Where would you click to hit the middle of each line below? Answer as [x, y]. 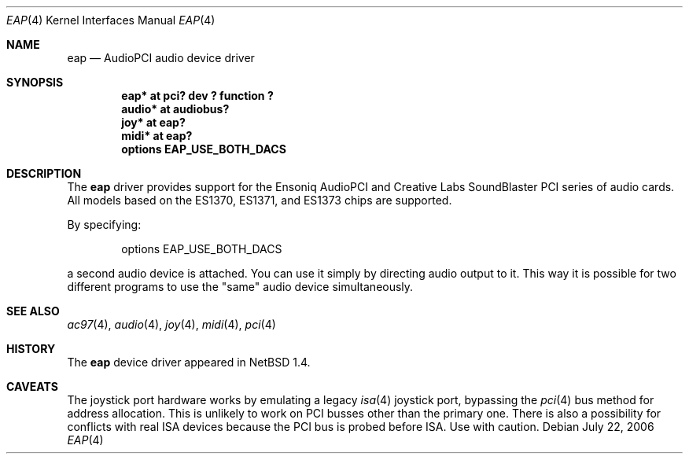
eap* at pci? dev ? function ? [197, 96]
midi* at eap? [157, 136]
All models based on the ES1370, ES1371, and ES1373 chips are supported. [260, 200]
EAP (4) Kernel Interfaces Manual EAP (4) [111, 20]
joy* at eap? [153, 122]
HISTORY [31, 349]
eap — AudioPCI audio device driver [161, 58]
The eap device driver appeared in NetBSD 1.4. [189, 362]
